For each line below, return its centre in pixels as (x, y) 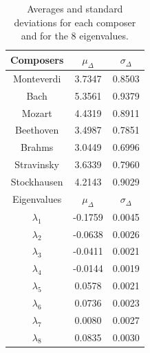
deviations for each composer (75, 22)
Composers (37, 60)
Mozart (37, 112)
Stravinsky (37, 164)
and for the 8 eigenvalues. (75, 36)
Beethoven (37, 130)
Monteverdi (37, 78)
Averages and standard (75, 8)
